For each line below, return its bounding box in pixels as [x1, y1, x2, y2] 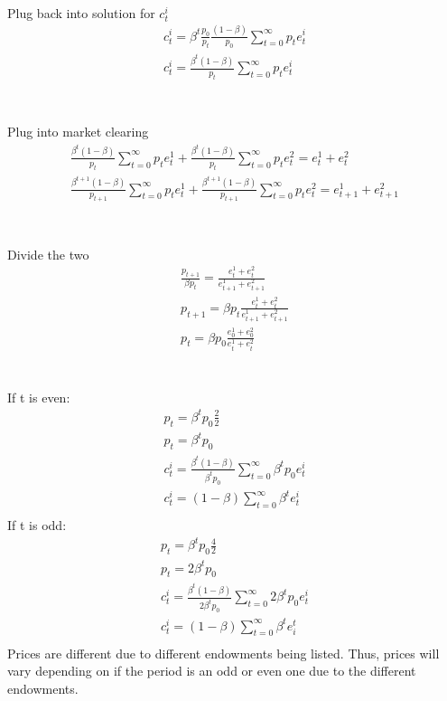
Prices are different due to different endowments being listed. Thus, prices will [7, 643, 440, 662]
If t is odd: [7, 516, 67, 535]
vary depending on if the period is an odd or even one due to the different [7, 661, 416, 680]
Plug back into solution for [7, 3, 155, 22]
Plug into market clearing [7, 122, 149, 141]
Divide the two [7, 244, 89, 263]
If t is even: [7, 387, 70, 406]
